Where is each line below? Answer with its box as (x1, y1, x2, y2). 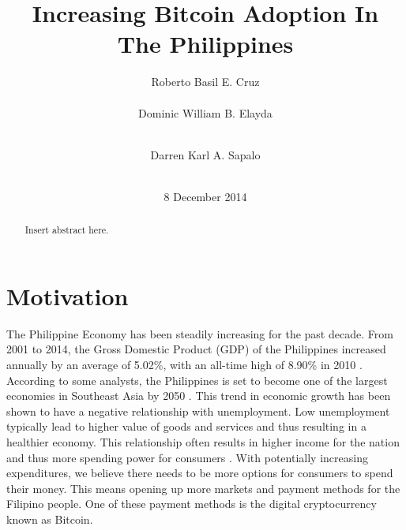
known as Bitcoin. (6, 510, 93, 527)
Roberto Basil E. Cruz (151, 73, 260, 90)
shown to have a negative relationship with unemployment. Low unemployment (6, 402, 390, 419)
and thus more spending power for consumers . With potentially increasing (6, 449, 368, 465)
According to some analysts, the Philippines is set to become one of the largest (6, 371, 388, 388)
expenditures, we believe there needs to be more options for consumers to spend (6, 465, 393, 481)
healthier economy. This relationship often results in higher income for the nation (6, 434, 400, 450)
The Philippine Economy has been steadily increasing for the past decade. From (6, 325, 393, 342)
